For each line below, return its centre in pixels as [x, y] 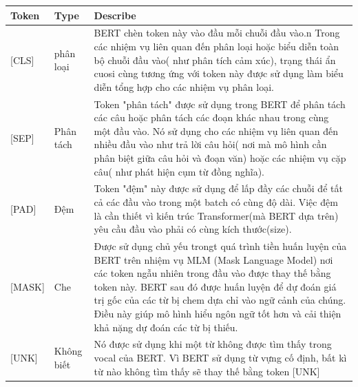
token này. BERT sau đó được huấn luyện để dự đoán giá [215, 286]
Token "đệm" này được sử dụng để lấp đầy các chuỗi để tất [218, 188]
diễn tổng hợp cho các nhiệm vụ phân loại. [184, 86]
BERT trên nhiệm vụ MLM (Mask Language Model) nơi [213, 259]
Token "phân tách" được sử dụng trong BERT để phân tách [220, 104]
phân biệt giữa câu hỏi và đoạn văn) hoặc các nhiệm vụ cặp [220, 157]
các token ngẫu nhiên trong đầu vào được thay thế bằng [212, 273]
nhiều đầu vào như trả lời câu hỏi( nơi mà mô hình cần [210, 144]
